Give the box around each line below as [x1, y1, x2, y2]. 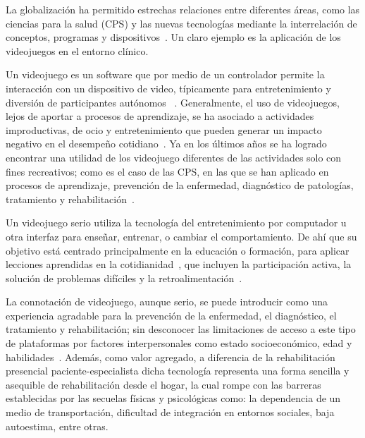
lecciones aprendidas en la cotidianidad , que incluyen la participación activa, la [6, 257, 352, 272]
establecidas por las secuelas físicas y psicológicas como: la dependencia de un [6, 391, 341, 406]
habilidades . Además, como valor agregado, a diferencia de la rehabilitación [6, 349, 335, 364]
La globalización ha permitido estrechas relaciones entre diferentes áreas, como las [6, 2, 360, 16]
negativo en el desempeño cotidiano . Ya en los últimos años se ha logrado [6, 136, 327, 151]
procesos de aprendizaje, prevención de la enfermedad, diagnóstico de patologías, [6, 178, 354, 193]
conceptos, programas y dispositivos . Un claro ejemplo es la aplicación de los [6, 30, 341, 44]
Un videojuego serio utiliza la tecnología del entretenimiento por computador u [6, 215, 347, 230]
